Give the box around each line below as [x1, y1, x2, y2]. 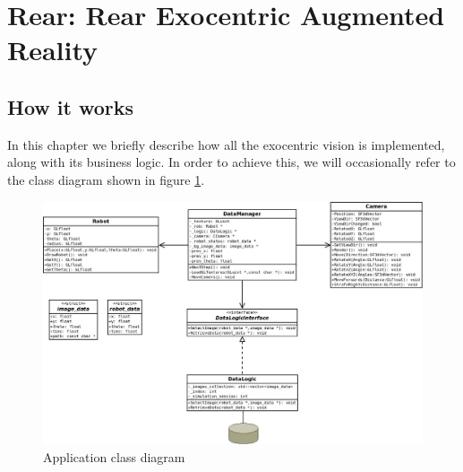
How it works [7, 92, 134, 120]
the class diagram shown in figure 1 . [7, 170, 205, 188]
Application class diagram [43, 447, 185, 466]
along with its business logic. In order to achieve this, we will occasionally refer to [7, 153, 456, 171]
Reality [7, 31, 99, 68]
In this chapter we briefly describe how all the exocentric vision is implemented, [7, 135, 445, 153]
